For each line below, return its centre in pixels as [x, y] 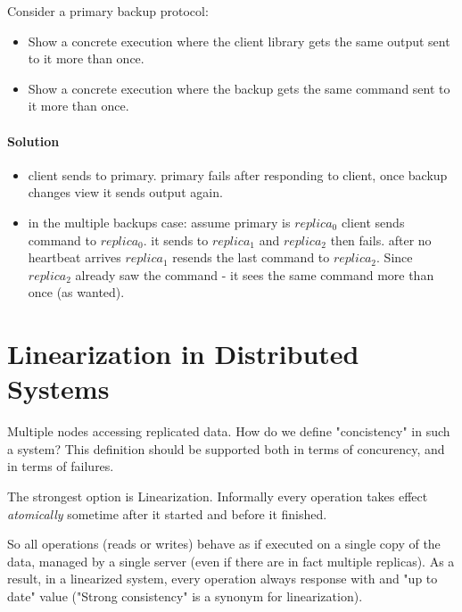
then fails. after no [381, 240]
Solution [33, 141]
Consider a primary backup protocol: [108, 11]
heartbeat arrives [74, 257]
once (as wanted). [76, 292]
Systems [58, 389]
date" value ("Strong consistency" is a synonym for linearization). [185, 595]
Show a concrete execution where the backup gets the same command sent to [239, 88]
